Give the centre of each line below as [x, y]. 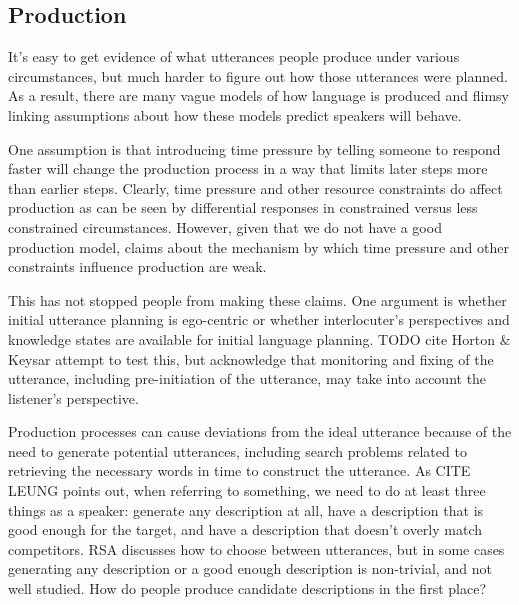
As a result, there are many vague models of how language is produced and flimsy [259, 95]
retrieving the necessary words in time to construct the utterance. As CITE [239, 470]
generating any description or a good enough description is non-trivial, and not [250, 568]
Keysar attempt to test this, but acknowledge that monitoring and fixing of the [251, 358]
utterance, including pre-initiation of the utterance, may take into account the [247, 378]
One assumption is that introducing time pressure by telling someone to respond [254, 148]
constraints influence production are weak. [137, 266]
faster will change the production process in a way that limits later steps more [248, 168]
